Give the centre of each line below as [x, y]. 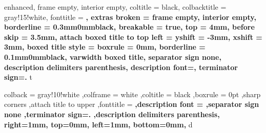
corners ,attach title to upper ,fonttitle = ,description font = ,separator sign [132, 104]
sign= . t [18, 77]
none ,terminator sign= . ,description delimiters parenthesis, [112, 114]
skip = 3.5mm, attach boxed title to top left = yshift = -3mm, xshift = [133, 37]
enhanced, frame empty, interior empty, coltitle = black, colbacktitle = [115, 7]
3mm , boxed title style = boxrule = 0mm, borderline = [105, 47]
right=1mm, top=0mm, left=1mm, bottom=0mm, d [98, 124]
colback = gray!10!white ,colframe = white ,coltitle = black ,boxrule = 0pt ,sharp [132, 94]
